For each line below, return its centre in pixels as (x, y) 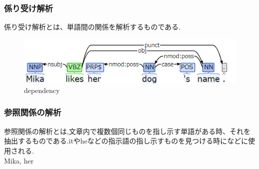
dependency (42, 90)
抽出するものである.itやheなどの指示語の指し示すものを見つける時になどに (126, 141)
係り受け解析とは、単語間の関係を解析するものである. (92, 27)
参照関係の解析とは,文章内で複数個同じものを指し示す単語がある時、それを (127, 131)
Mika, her (19, 160)
